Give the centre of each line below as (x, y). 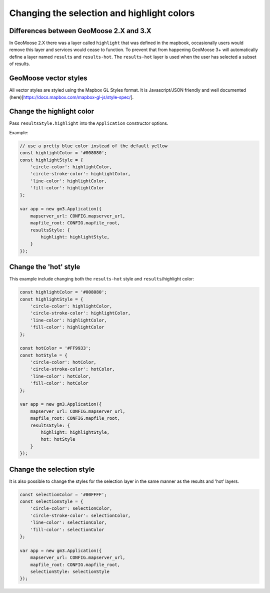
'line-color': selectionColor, (68, 523)
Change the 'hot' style (45, 267)
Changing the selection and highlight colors (102, 13)
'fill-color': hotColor (59, 383)
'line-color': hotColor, (61, 376)
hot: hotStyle (58, 439)
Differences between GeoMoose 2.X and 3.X (80, 31)
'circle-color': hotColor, (63, 362)
